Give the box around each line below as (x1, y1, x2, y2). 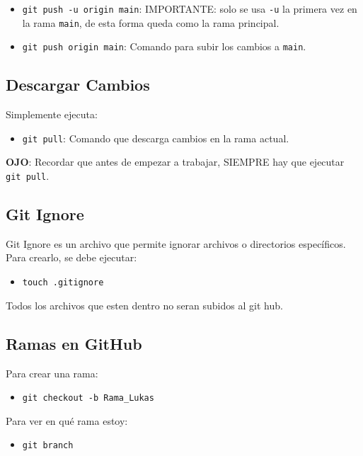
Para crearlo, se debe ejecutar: (6, 250, 137, 265)
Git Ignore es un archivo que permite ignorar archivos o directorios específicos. (6, 236, 346, 251)
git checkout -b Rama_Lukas (22, 393, 154, 404)
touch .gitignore (22, 278, 104, 288)
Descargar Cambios (6, 74, 150, 96)
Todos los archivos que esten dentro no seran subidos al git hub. (6, 297, 283, 312)
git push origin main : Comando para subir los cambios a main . (22, 39, 306, 54)
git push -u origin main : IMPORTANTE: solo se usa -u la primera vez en (22, 1, 357, 16)
